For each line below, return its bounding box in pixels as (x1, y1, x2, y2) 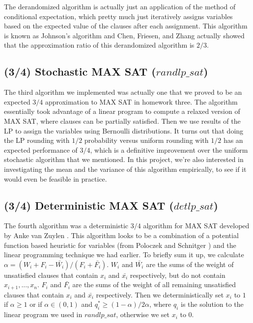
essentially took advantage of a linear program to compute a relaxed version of (4, 106, 240, 116)
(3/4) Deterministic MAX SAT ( (4, 197, 174, 213)
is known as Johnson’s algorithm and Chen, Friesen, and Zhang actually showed (4, 30, 245, 40)
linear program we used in (4, 309, 83, 320)
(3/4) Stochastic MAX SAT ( (4, 64, 156, 79)
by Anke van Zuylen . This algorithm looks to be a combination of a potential (4, 230, 239, 240)
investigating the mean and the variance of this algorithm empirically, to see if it (4, 163, 247, 174)
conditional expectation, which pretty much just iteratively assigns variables (4, 11, 233, 21)
